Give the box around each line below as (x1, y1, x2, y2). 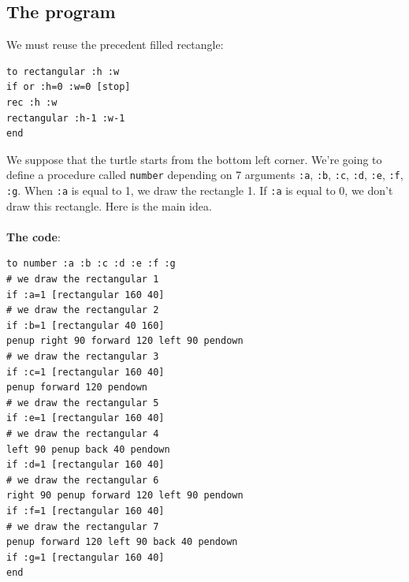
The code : (6, 228, 61, 244)
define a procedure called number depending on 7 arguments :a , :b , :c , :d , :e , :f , (6, 166, 403, 183)
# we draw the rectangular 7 (6, 520, 159, 532)
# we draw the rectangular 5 (6, 397, 159, 409)
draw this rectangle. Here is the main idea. (6, 197, 212, 214)
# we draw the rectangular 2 (6, 304, 159, 316)
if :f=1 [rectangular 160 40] (6, 505, 165, 517)
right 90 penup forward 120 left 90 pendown (6, 490, 244, 502)
